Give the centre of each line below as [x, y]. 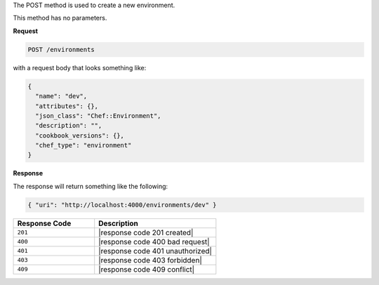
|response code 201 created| [146, 232]
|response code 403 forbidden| [151, 260]
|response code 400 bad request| [154, 241]
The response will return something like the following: [91, 186]
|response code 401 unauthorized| [155, 251]
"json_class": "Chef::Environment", [98, 115]
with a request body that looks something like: [80, 67]
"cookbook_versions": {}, [80, 135]
